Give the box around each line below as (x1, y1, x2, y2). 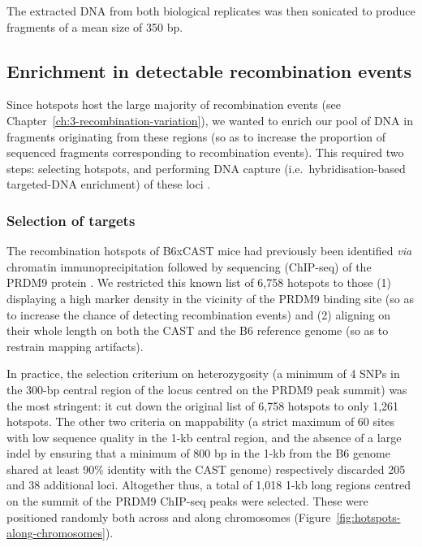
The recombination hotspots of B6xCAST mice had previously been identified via (6, 242, 412, 259)
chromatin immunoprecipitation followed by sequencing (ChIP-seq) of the (6, 258, 372, 275)
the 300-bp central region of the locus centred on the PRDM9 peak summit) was (6, 380, 407, 397)
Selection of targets (6, 210, 136, 230)
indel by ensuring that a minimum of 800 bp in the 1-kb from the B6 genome (6, 445, 390, 462)
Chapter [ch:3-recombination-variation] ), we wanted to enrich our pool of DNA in (6, 111, 413, 128)
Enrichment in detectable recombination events (6, 58, 412, 83)
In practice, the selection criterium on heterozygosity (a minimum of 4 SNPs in (6, 365, 400, 382)
